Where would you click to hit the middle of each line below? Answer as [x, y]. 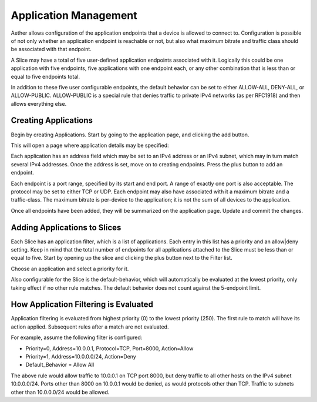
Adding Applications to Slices [66, 227]
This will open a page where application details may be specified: [90, 145]
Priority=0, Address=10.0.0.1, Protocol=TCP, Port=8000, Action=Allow [109, 348]
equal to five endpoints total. [45, 76]
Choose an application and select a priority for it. [70, 269]
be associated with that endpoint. [51, 49]
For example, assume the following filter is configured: [77, 337]
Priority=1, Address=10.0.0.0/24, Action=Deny [81, 357]
